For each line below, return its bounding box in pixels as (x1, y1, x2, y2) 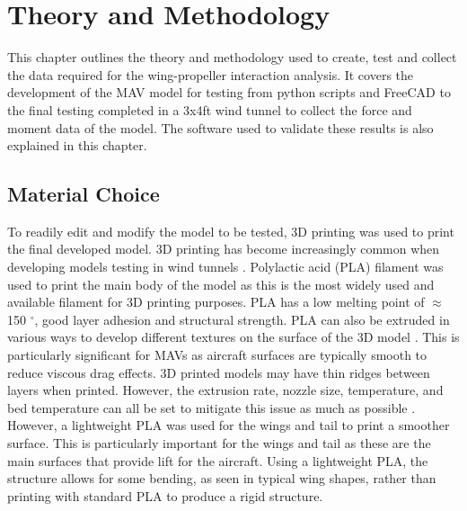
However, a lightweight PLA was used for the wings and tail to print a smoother (7, 416, 450, 435)
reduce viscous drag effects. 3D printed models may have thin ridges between (7, 363, 430, 381)
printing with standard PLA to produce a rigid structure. (7, 486, 323, 505)
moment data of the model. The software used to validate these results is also (7, 118, 434, 137)
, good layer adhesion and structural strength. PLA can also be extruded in (34, 309, 450, 328)
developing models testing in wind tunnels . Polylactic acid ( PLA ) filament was (7, 257, 444, 276)
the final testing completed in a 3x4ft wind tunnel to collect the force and (7, 100, 412, 119)
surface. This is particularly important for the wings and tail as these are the (7, 434, 431, 453)
